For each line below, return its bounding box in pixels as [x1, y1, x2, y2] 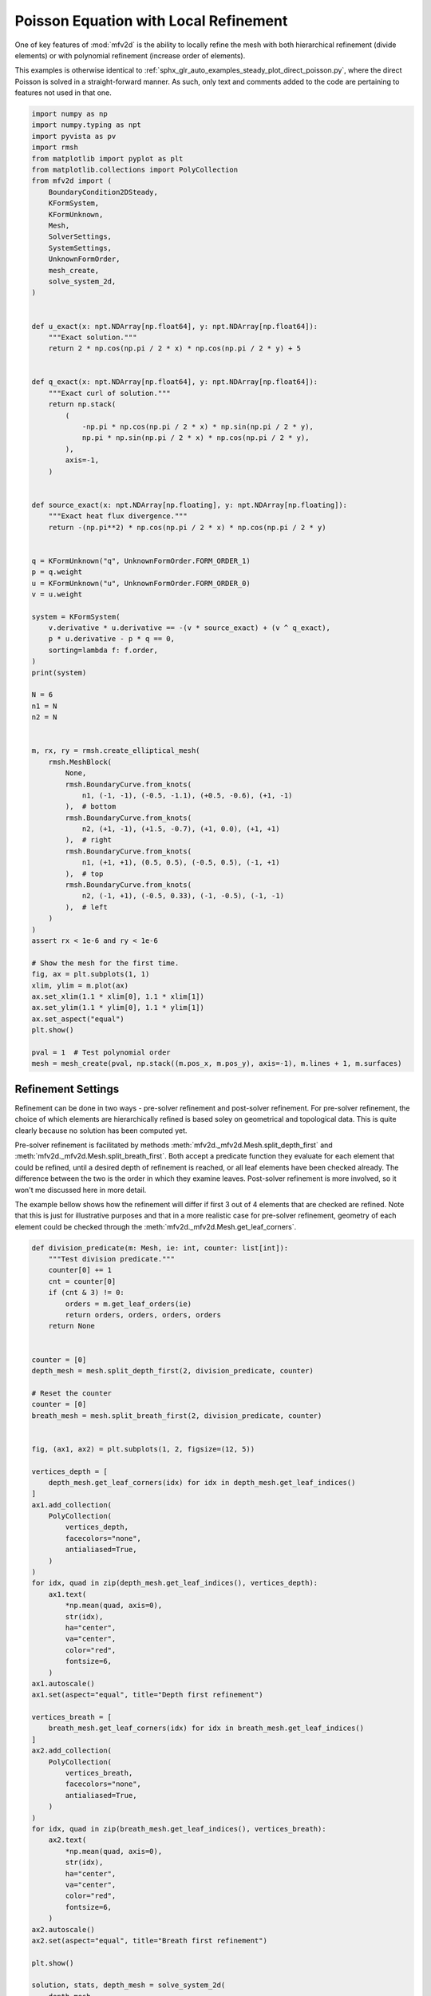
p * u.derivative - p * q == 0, [48, 635, 176, 644]
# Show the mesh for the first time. [31, 958, 180, 968]
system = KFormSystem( [31, 612, 121, 621]
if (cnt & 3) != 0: [48, 1288, 125, 1297]
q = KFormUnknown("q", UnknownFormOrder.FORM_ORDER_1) [31, 556, 251, 565]
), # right [65, 835, 112, 845]
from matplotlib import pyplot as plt [31, 154, 184, 163]
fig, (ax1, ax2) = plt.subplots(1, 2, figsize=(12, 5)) [31, 1444, 255, 1453]
